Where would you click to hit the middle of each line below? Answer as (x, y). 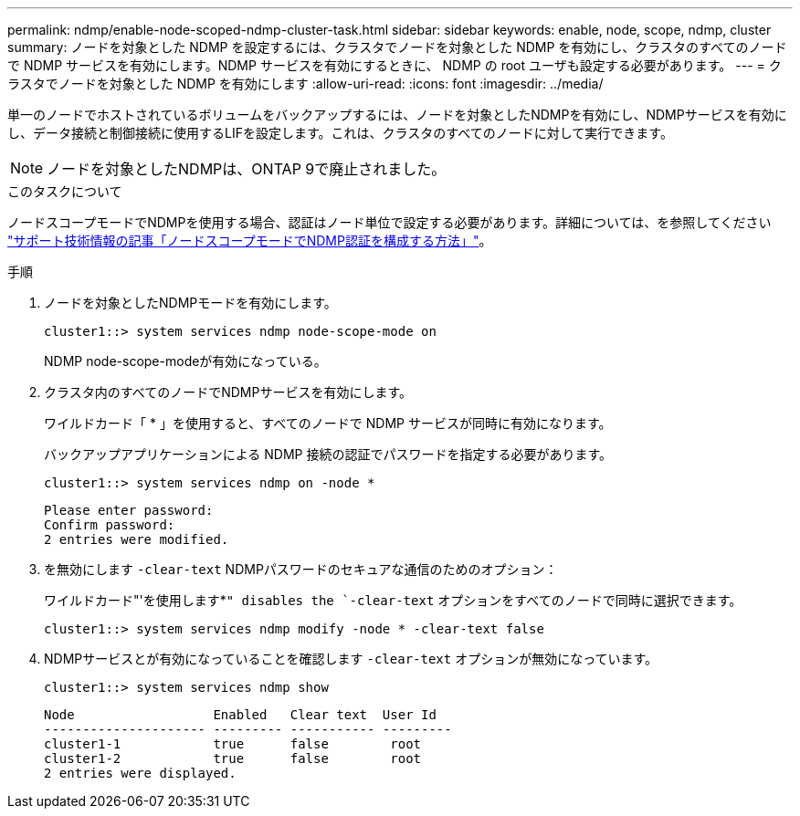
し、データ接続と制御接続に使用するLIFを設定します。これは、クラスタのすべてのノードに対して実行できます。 (340, 133)
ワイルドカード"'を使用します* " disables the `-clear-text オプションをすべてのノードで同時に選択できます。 (393, 600)
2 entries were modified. (137, 539)
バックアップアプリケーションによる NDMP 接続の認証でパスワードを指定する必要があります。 (328, 454)
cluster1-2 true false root (233, 758)
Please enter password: (129, 510)
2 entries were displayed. (140, 773)
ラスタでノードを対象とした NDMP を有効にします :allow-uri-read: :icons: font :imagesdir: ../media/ (305, 84)
